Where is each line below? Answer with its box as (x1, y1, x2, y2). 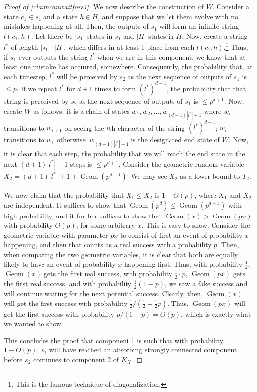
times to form (95, 83, 136, 93)
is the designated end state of (131, 134, 220, 145)
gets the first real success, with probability (43, 268, 172, 279)
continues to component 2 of (33, 354, 119, 364)
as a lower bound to (180, 171, 240, 181)
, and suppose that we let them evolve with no (98, 11, 239, 21)
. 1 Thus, (223, 41, 248, 52)
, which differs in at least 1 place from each (64, 42, 195, 52)
